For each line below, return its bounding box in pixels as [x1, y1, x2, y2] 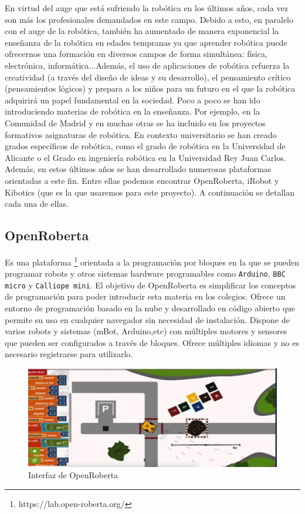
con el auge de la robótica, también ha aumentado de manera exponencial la [5, 25, 279, 37]
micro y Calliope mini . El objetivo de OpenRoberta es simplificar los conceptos [5, 278, 296, 291]
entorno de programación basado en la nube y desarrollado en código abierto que [5, 302, 296, 314]
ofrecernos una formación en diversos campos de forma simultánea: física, [5, 48, 267, 60]
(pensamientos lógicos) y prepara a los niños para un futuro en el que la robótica [5, 82, 296, 95]
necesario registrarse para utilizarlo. [5, 348, 133, 360]
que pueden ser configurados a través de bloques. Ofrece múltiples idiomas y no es [5, 336, 299, 348]
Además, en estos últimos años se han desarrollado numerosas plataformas [5, 163, 272, 175]
